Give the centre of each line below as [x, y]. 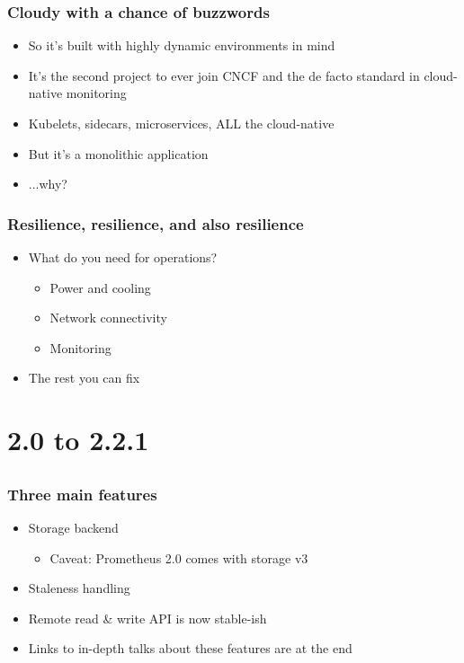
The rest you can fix [84, 378]
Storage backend [73, 528]
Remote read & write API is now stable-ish [147, 618]
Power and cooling [100, 287]
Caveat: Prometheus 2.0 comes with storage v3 [179, 557]
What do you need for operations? [123, 257]
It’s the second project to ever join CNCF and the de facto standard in [224, 75]
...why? [48, 184]
